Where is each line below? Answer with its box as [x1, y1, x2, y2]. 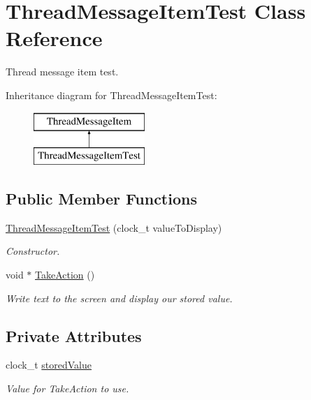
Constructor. [6, 244, 60, 258]
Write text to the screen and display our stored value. [6, 290, 233, 305]
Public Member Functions [6, 188, 197, 209]
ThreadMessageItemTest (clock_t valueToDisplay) [6, 220, 222, 235]
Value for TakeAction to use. [6, 381, 129, 396]
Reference [6, 24, 103, 52]
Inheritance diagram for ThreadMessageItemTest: [6, 87, 217, 102]
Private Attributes [6, 325, 142, 346]
